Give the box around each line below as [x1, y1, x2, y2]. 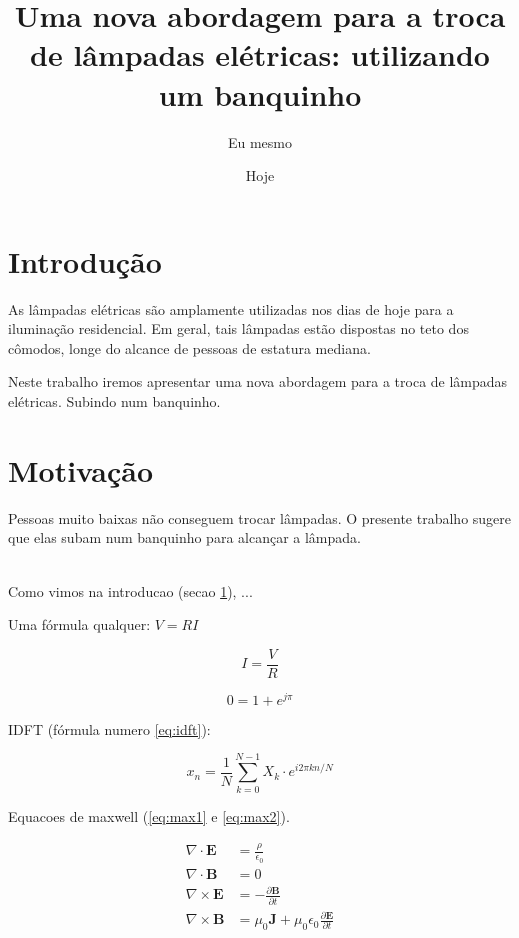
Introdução [8, 240, 162, 281]
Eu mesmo [227, 131, 293, 152]
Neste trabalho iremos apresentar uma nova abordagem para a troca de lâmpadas [8, 371, 508, 392]
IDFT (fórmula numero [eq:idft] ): [8, 718, 211, 739]
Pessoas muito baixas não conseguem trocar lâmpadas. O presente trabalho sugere [8, 507, 512, 528]
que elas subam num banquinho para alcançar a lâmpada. [8, 527, 361, 548]
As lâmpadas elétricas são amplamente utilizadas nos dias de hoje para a [8, 298, 454, 319]
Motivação [8, 449, 154, 490]
